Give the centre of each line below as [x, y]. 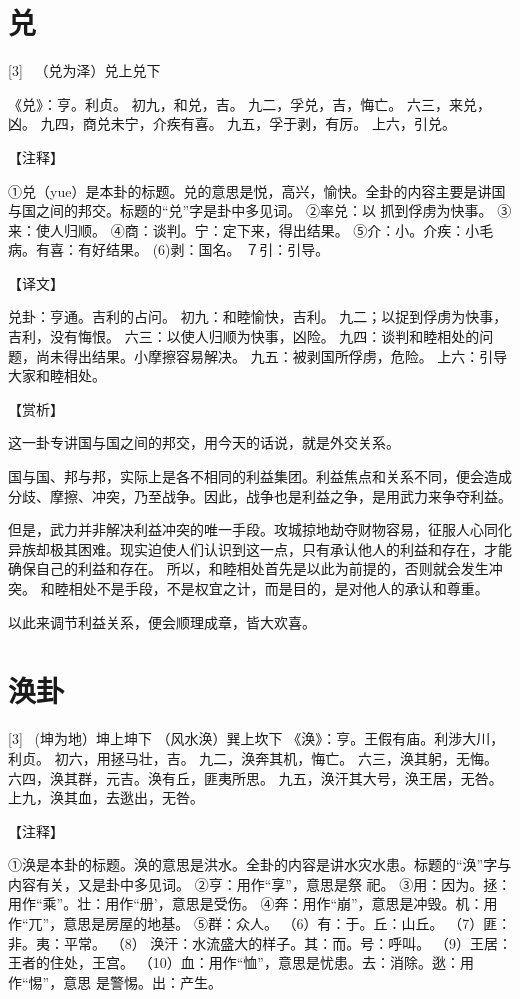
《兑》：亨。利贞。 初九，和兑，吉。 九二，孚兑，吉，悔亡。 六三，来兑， [249, 103]
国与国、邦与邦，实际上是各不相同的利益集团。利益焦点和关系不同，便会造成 [260, 476]
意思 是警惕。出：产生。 [142, 981]
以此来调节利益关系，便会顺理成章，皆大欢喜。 [162, 621]
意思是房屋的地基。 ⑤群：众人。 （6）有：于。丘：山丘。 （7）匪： [287, 923]
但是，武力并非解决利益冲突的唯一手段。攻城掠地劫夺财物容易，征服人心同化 [260, 529]
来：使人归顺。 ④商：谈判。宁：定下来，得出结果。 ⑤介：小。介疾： [237, 229]
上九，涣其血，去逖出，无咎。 [106, 797]
